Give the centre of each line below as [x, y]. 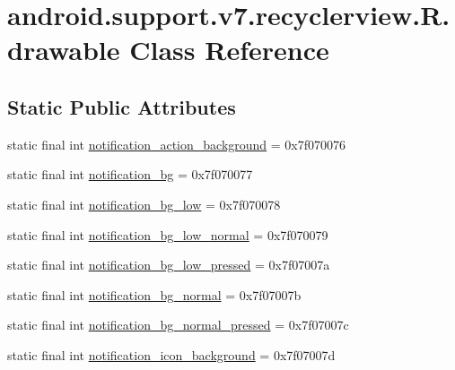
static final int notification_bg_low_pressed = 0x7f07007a [169, 265]
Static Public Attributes [122, 106]
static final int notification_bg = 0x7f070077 [130, 174]
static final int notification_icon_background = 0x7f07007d [171, 354]
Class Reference [229, 50]
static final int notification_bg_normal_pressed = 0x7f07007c [178, 325]
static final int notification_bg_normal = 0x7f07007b [154, 294]
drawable [64, 50]
